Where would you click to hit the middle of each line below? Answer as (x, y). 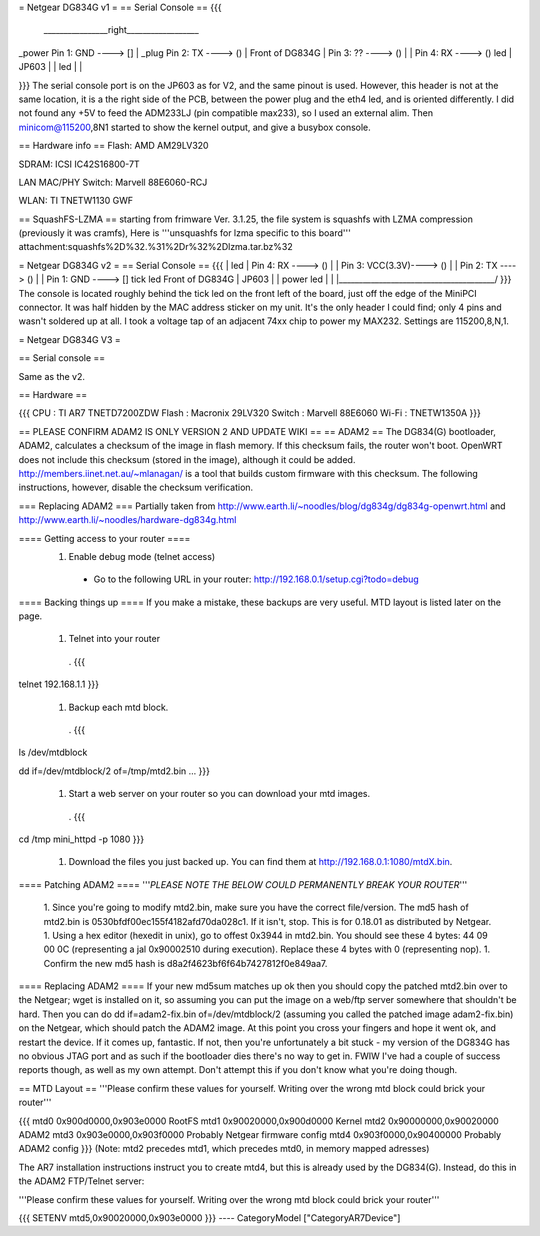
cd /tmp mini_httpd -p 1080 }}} (81, 839)
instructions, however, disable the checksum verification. (136, 487)
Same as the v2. (51, 376)
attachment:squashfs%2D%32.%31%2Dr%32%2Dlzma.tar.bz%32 (156, 247)
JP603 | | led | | (50, 67)
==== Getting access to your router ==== (104, 538)
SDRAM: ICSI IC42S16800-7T (79, 164)
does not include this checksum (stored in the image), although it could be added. (187, 459)
